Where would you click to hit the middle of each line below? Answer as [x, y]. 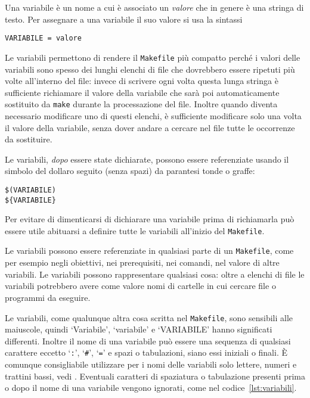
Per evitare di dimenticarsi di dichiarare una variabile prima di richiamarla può [150, 219]
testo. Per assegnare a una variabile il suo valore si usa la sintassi [124, 19]
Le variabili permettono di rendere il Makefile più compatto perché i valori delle [153, 57]
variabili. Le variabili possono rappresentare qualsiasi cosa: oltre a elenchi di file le [155, 274]
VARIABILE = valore [43, 38]
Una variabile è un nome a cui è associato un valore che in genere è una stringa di [154, 7]
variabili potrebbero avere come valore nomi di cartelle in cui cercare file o [140, 286]
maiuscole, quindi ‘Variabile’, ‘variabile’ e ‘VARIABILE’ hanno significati [139, 329]
